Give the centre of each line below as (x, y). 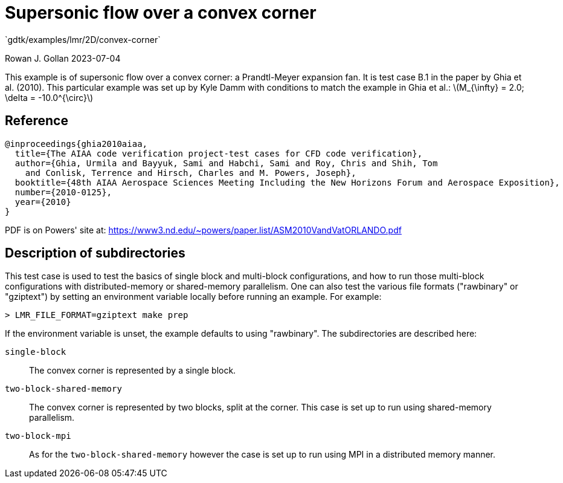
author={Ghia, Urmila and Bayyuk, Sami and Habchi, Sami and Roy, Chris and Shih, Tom (226, 163)
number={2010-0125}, (63, 192)
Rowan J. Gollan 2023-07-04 (63, 58)
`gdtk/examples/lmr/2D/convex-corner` (83, 39)
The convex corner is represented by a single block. (133, 371)
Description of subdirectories (95, 253)
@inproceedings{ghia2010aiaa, (76, 144)
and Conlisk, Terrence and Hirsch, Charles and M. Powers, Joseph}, (191, 173)
